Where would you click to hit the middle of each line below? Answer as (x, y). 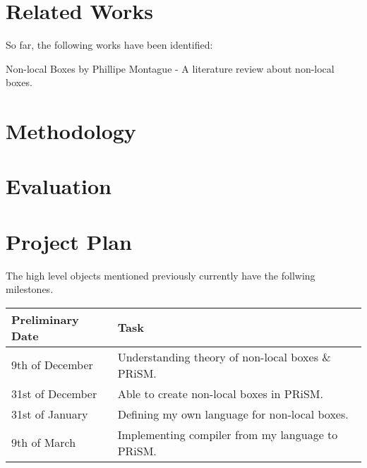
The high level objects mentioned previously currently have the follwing (161, 275)
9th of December (52, 365)
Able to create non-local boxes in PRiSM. (220, 393)
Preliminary (45, 319)
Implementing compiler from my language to (228, 434)
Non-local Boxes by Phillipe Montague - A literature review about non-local (170, 68)
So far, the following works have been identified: (109, 45)
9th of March (44, 443)
